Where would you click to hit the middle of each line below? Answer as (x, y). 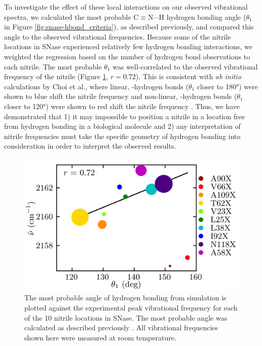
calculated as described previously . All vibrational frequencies (121, 327)
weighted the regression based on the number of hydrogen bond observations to (127, 56)
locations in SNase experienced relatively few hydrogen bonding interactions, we (128, 46)
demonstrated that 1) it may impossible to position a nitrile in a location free (124, 116)
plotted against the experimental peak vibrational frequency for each (131, 307)
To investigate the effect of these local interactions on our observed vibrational (126, 7)
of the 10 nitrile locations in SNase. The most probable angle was (126, 317)
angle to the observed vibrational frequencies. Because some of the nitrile (118, 36)
